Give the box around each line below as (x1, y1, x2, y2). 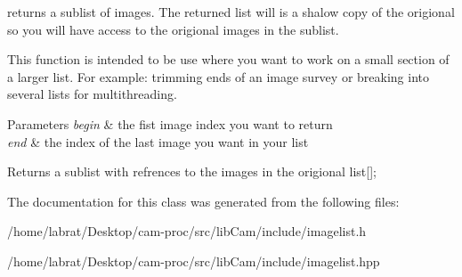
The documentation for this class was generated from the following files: (7, 191, 400, 210)
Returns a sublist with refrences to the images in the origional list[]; (7, 162, 377, 181)
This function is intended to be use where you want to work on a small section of (7, 50, 450, 69)
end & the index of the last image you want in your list (7, 132, 309, 151)
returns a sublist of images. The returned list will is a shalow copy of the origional (7, 3, 455, 20)
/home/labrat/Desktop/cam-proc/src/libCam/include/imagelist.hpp (7, 251, 380, 270)
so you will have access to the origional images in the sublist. (7, 20, 339, 38)
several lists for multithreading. (7, 85, 177, 103)
